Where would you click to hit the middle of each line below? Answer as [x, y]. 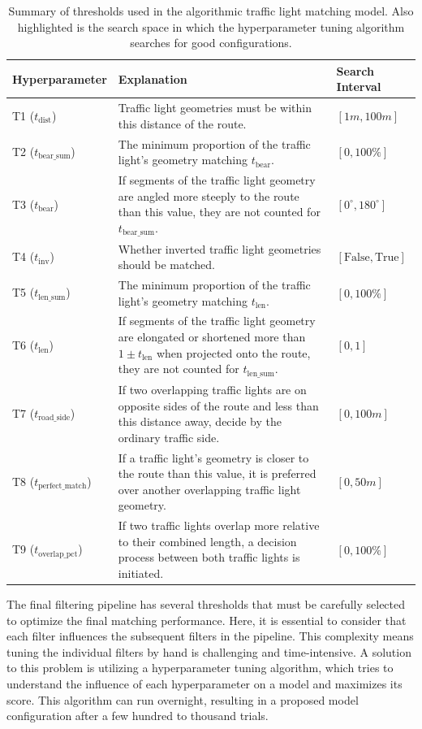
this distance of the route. [182, 123]
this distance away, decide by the [200, 421]
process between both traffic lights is [209, 557]
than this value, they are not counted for [219, 212]
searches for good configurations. [211, 43]
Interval [359, 87]
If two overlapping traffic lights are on [212, 389]
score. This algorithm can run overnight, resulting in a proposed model [183, 699]
